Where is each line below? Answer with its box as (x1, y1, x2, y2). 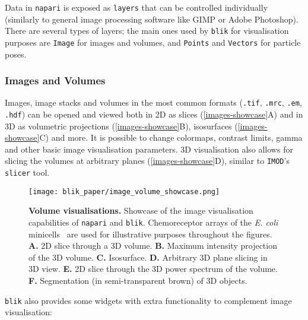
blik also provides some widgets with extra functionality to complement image (5, 294, 292, 306)
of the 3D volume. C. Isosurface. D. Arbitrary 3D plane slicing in (28, 251, 268, 263)
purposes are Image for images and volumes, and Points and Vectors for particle (5, 36, 301, 48)
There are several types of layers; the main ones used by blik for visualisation (5, 24, 289, 37)
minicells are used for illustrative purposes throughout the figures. (28, 227, 272, 240)
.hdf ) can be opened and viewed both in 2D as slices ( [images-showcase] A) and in (5, 108, 303, 121)
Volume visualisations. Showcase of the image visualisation (28, 204, 253, 217)
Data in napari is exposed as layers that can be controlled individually (5, 1, 268, 13)
